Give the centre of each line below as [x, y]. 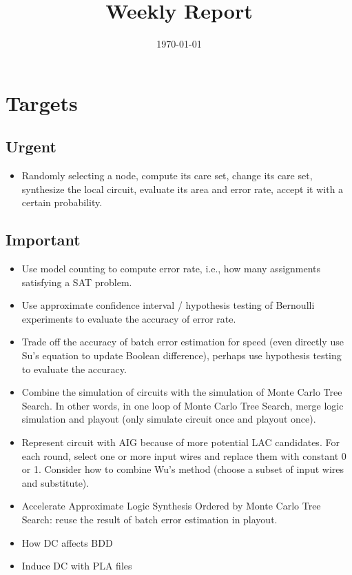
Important [43, 240]
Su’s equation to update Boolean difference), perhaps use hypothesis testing [182, 355]
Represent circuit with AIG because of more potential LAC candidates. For [180, 442]
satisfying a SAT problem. [77, 282]
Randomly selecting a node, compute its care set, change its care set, [167, 175]
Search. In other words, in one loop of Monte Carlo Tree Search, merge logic [183, 405]
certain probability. [62, 202]
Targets [42, 102]
